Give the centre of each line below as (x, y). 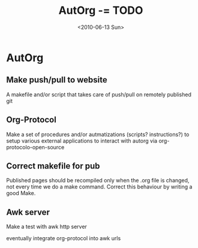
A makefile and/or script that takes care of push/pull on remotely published (99, 95)
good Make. (21, 193)
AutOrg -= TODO (101, 11)
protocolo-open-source (35, 147)
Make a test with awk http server (46, 227)
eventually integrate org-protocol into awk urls (64, 238)
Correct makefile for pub (53, 166)
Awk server (28, 212)
